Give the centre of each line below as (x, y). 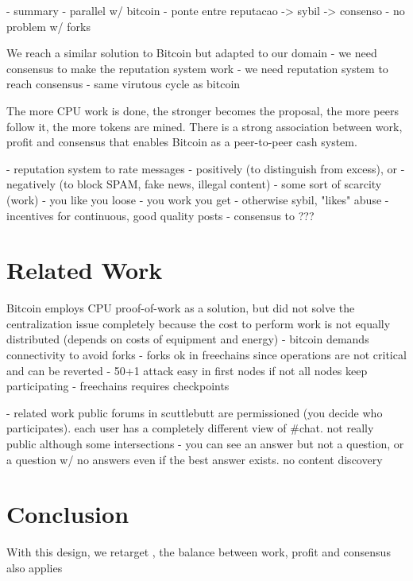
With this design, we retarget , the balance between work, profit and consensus (199, 552)
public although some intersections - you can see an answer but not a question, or (205, 443)
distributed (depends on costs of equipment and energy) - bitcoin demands (188, 339)
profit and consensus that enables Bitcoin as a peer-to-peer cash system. (182, 142)
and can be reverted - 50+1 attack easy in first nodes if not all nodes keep (187, 370)
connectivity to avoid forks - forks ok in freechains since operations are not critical (206, 355)
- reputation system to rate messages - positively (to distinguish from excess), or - (206, 168)
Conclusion (68, 514)
